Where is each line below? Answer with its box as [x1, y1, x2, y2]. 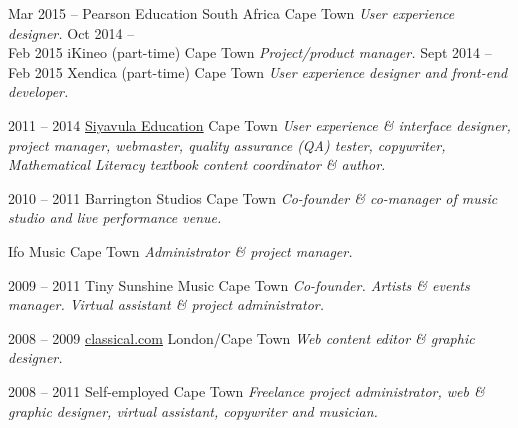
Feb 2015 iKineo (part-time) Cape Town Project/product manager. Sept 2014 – [8, 42, 492, 63]
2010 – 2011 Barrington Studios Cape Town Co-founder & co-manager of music [8, 187, 498, 208]
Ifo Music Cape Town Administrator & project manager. [8, 240, 353, 261]
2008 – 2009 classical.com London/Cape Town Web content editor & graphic [8, 327, 475, 348]
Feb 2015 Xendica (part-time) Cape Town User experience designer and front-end [8, 61, 508, 82]
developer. [8, 81, 69, 102]
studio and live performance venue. [8, 207, 222, 228]
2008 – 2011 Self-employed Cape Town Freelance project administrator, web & [8, 380, 485, 401]
